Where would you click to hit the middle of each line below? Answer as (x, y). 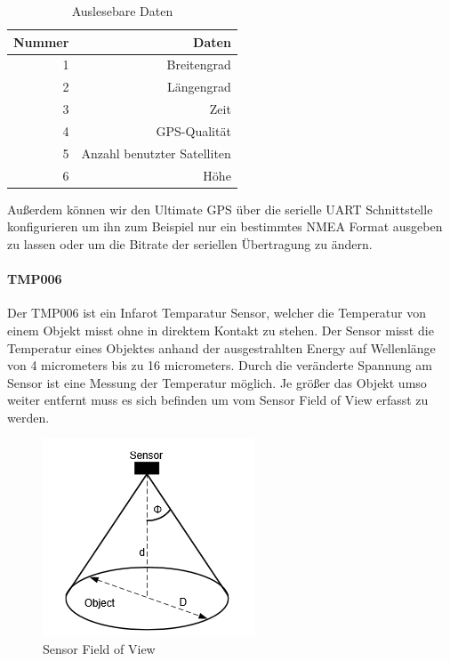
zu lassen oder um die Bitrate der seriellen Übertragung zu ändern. (190, 243)
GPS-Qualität (193, 130)
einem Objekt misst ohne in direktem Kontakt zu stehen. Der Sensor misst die (221, 330)
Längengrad (199, 87)
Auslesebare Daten (122, 11)
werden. (28, 417)
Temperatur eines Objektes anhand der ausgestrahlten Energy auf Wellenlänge (221, 347)
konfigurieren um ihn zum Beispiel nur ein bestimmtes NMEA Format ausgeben (225, 226)
